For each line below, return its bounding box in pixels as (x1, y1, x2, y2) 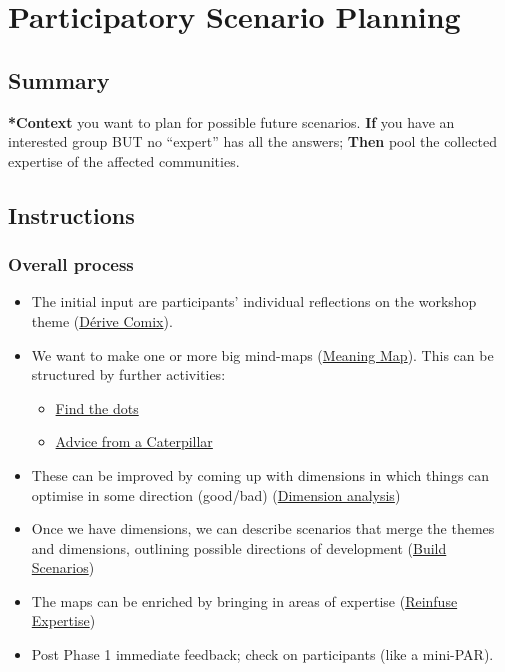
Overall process (8, 252, 134, 277)
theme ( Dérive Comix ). (31, 310, 173, 331)
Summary (8, 64, 110, 95)
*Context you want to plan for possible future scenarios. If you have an (8, 111, 455, 132)
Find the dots (55, 397, 139, 418)
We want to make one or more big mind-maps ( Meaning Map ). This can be (31, 344, 494, 365)
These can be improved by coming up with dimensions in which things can (31, 464, 490, 485)
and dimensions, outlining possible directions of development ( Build (31, 537, 447, 558)
